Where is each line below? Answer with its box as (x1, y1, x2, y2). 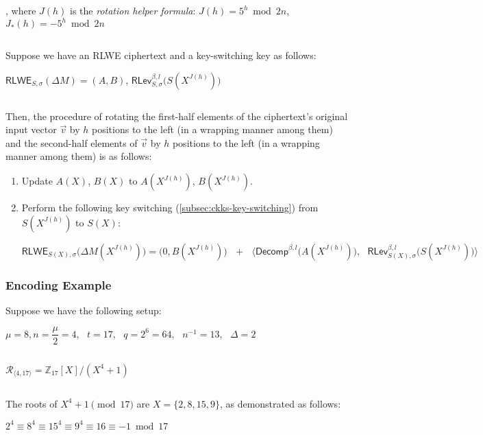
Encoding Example (5, 276, 112, 293)
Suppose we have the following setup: (5, 303, 162, 317)
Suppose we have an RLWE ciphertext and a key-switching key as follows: (5, 48, 317, 62)
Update (21, 174, 53, 188)
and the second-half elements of (5, 135, 138, 150)
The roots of (5, 396, 58, 410)
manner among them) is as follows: (5, 149, 152, 163)
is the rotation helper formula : (70, 3, 196, 17)
